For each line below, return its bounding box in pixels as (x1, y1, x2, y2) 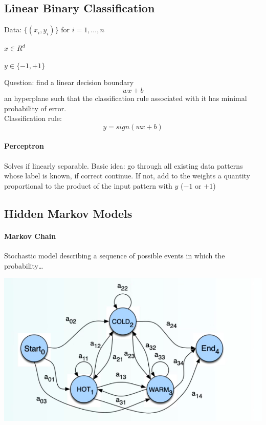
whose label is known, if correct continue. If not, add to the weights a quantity (4, 170, 250, 181)
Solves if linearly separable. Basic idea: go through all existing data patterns (4, 160, 243, 171)
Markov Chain (4, 230, 56, 241)
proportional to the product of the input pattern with (4, 180, 172, 191)
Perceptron (4, 140, 44, 151)
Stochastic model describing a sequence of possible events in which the (4, 250, 225, 260)
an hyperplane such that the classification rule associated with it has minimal (4, 92, 247, 103)
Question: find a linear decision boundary (4, 77, 134, 88)
